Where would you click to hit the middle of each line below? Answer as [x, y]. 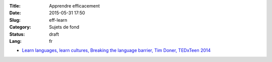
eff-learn [58, 20]
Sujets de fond [64, 27]
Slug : [15, 20]
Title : [15, 6]
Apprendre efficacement [75, 6]
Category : [20, 27]
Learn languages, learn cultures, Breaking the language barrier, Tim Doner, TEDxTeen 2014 [116, 50]
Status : [17, 34]
